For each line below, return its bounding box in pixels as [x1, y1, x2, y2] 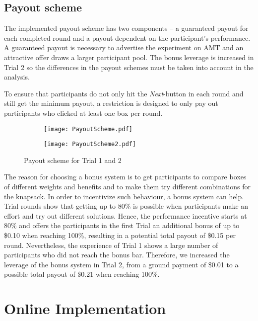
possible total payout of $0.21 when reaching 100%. [4, 269, 160, 279]
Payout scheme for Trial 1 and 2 [24, 155, 122, 165]
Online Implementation [4, 298, 166, 319]
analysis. [4, 72, 30, 82]
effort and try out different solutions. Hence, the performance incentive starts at [4, 210, 247, 221]
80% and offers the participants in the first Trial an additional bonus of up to [4, 220, 240, 231]
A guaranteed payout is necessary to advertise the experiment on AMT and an [4, 42, 244, 53]
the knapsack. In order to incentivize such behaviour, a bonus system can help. [4, 191, 244, 201]
